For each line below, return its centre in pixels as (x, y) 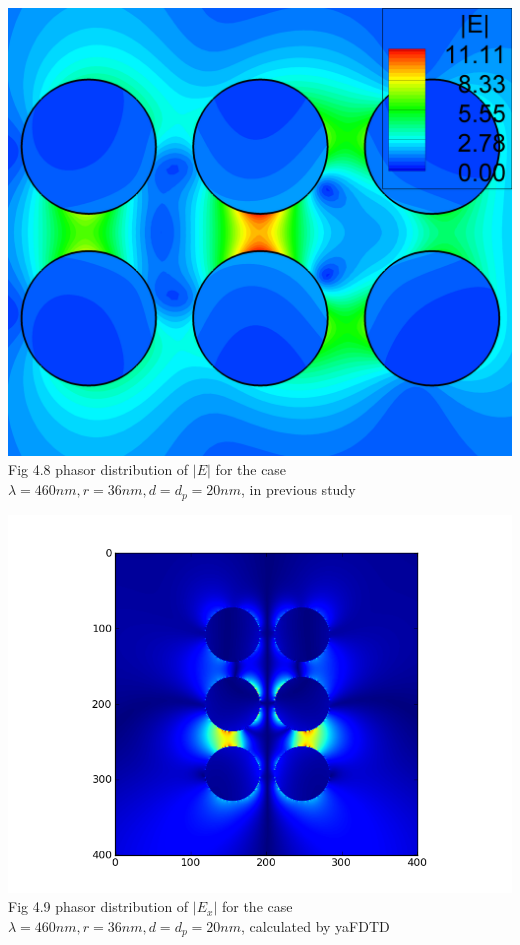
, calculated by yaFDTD (315, 925)
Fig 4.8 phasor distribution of (98, 469)
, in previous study (298, 489)
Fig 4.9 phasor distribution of (98, 906)
